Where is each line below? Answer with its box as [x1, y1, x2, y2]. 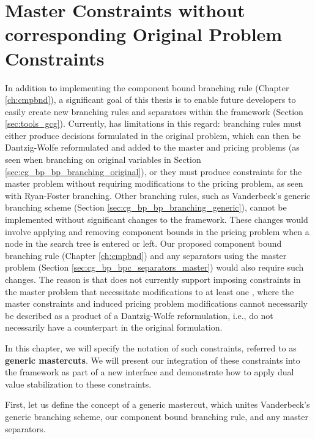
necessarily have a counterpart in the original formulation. [5, 321, 223, 334]
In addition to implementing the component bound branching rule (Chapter [5, 81, 289, 94]
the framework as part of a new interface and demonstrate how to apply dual [5, 366, 294, 378]
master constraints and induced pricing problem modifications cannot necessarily [5, 297, 308, 310]
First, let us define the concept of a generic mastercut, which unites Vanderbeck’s [5, 398, 310, 411]
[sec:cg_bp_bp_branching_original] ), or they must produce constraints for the [5, 165, 302, 178]
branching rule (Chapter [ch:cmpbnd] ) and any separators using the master [5, 249, 287, 261]
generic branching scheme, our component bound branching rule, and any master [5, 410, 308, 422]
